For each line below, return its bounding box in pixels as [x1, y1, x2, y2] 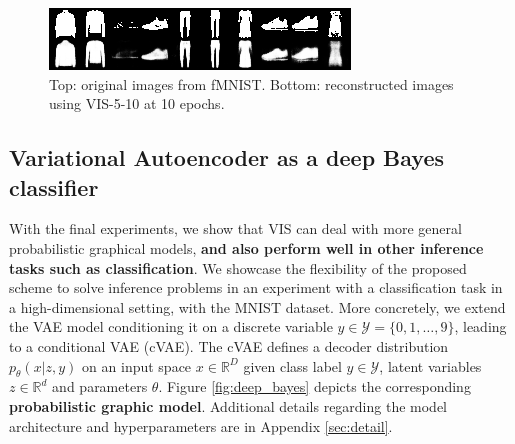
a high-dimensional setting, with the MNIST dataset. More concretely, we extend [9, 296, 506, 317]
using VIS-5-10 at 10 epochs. [49, 93, 225, 114]
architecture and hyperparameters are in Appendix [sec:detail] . [9, 415, 393, 436]
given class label [243, 355, 342, 376]
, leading [454, 316, 507, 337]
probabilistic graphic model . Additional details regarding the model [9, 395, 448, 416]
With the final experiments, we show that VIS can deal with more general [9, 218, 462, 239]
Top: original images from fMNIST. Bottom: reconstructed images [49, 73, 454, 94]
